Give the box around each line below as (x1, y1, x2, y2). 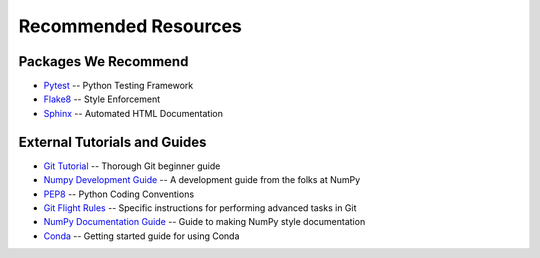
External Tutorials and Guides (18, 133, 207, 150)
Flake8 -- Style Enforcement (43, 93, 161, 105)
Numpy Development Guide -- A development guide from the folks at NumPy (43, 174, 361, 186)
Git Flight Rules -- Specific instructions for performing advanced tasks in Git (43, 201, 357, 214)
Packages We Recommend (18, 53, 189, 70)
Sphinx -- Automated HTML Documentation (43, 107, 224, 119)
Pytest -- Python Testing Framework (43, 80, 194, 92)
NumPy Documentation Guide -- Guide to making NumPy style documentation (43, 216, 366, 228)
